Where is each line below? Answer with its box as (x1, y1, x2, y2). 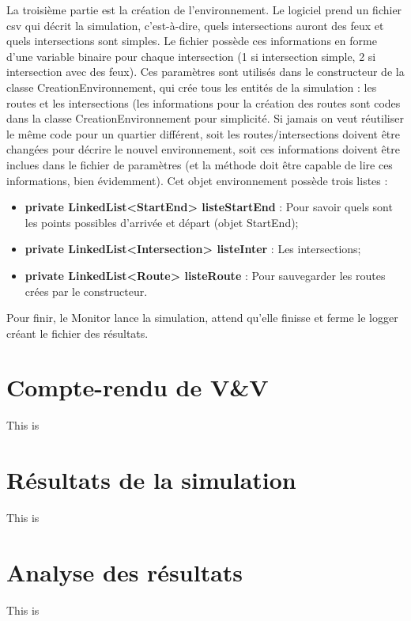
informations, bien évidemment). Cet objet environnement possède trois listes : (6, 172, 388, 188)
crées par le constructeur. (25, 282, 148, 299)
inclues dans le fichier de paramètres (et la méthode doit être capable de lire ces (6, 156, 393, 172)
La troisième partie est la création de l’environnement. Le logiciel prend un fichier (6, 2, 402, 17)
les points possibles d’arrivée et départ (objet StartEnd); (25, 214, 299, 230)
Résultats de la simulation (6, 464, 296, 496)
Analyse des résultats (6, 555, 243, 588)
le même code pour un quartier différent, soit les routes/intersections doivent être (6, 125, 401, 142)
